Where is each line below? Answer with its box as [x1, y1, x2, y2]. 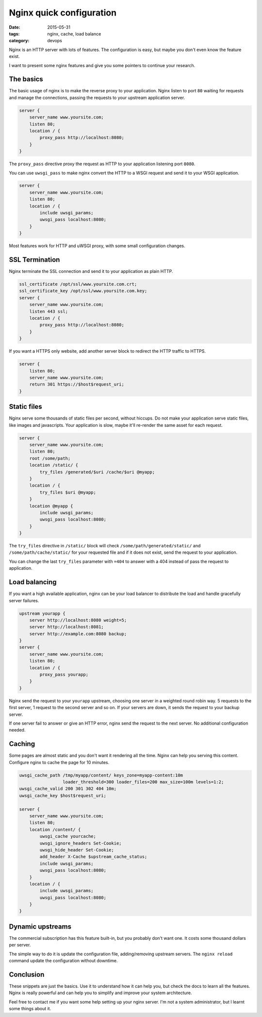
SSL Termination [9, 255, 60, 264]
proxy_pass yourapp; [39, 672, 89, 678]
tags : [9, 31, 20, 36]
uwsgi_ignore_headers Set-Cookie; [39, 840, 122, 846]
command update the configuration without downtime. [9, 958, 118, 964]
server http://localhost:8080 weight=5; [29, 617, 127, 623]
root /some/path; [29, 456, 71, 461]
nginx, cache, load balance [47, 31, 101, 36]
